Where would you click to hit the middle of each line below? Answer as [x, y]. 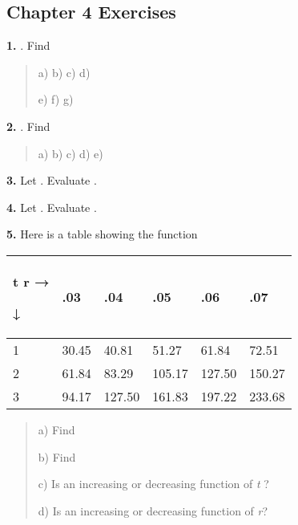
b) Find [57, 456]
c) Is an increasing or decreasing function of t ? [153, 484]
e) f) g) [56, 99]
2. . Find [28, 126]
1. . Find [28, 45]
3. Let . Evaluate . [52, 180]
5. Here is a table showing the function [102, 234]
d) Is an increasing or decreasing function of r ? [153, 510]
